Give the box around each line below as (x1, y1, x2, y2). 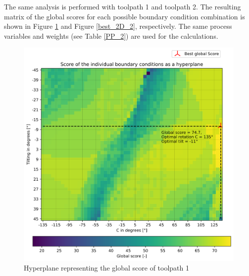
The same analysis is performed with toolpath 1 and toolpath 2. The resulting (4, 1, 241, 11)
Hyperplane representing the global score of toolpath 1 (24, 263, 189, 273)
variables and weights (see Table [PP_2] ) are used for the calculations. (4, 30, 218, 41)
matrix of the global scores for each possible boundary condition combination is (4, 11, 245, 21)
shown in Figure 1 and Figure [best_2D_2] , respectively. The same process (4, 21, 232, 31)
